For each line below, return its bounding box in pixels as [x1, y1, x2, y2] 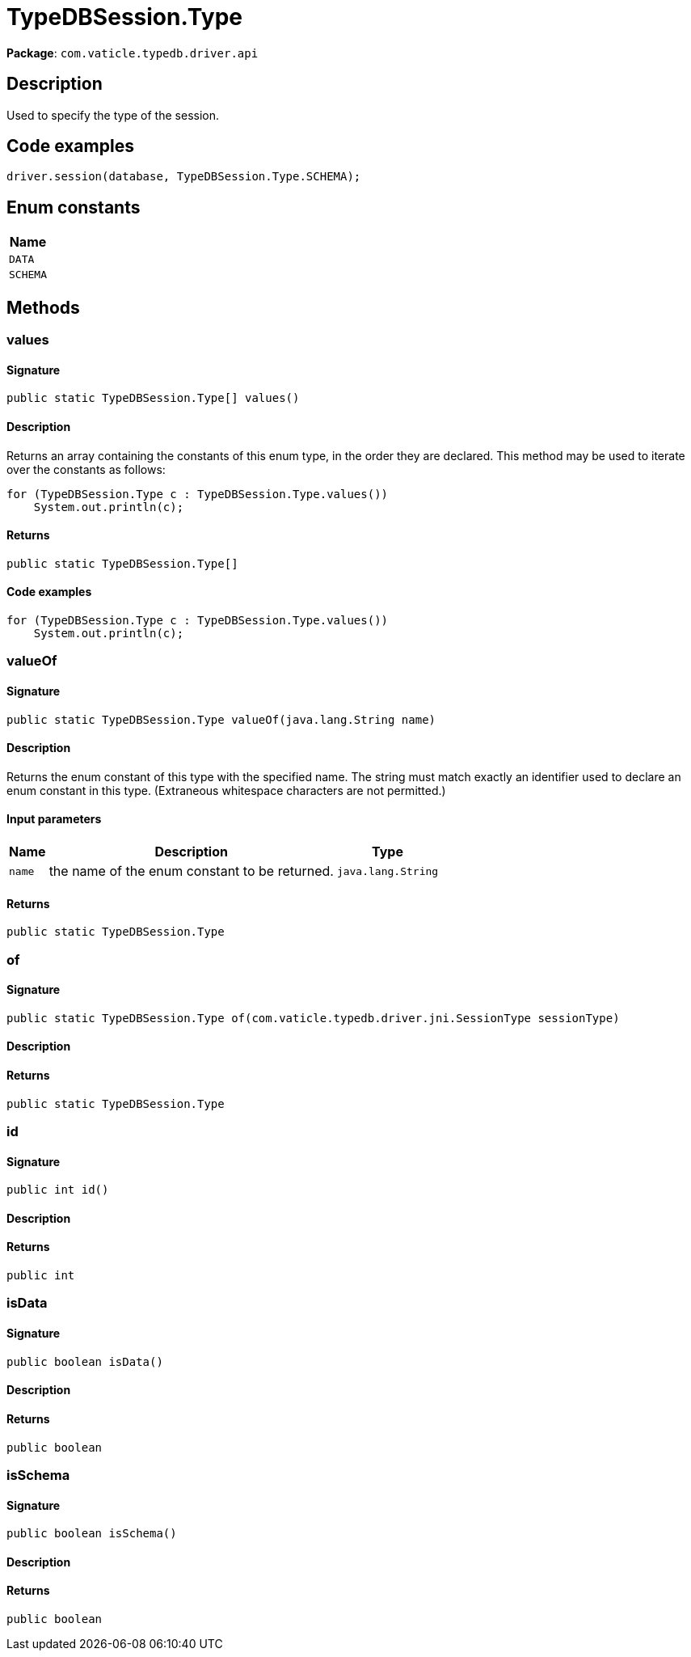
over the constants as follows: [6, 462, 166, 476]
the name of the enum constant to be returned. [48, 863, 334, 880]
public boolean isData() [6, 1355, 163, 1368]
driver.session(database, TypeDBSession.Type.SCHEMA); [6, 170, 361, 184]
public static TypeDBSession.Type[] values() [6, 391, 300, 405]
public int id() [6, 1183, 109, 1197]
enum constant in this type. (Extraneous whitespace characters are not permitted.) [6, 783, 446, 797]
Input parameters [6, 812, 102, 826]
